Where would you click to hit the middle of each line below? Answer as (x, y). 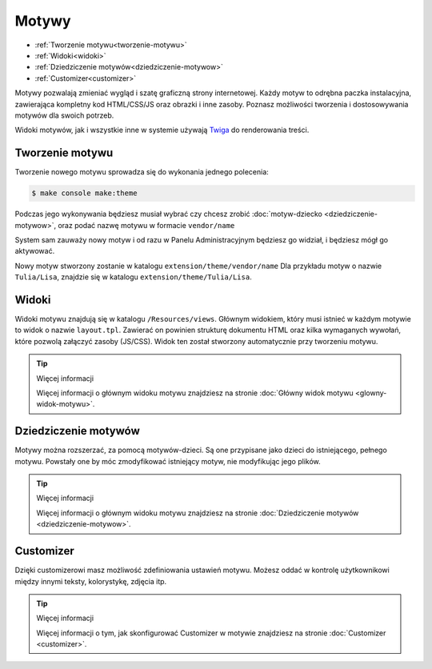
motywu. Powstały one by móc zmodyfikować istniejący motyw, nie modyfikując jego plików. (168, 461)
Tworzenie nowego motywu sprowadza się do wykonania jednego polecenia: (142, 172)
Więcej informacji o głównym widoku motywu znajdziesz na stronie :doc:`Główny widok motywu (195, 393)
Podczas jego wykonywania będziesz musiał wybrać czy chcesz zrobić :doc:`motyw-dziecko (169, 214)
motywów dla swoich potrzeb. (64, 115)
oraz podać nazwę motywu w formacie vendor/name (146, 225)
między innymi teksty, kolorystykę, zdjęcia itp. (91, 581)
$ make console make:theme (84, 193)
